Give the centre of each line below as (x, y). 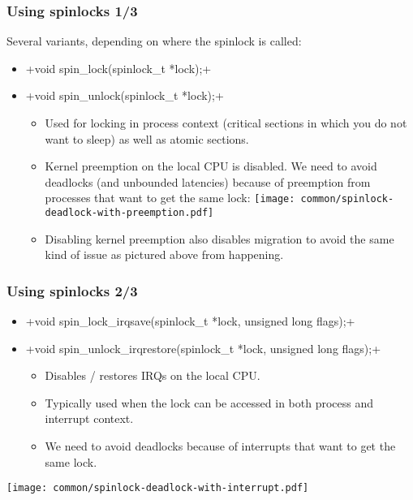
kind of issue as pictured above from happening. (164, 254)
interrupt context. (89, 418)
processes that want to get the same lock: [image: (170, 198)
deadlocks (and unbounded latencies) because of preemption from (208, 181)
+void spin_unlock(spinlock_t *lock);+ (125, 95)
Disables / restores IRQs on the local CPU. (153, 375)
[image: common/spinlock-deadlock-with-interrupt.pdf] (158, 488)
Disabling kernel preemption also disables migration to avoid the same (219, 238)
